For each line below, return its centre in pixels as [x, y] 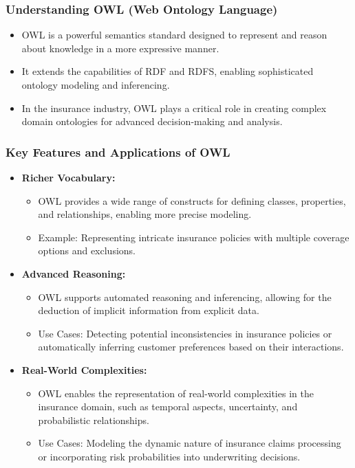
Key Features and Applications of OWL [118, 152]
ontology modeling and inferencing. [96, 85]
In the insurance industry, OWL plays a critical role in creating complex [174, 108]
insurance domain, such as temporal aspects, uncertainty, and [168, 406]
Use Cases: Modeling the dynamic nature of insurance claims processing [190, 443]
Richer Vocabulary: [68, 177]
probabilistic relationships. [94, 420]
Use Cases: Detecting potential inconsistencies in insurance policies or [185, 333]
